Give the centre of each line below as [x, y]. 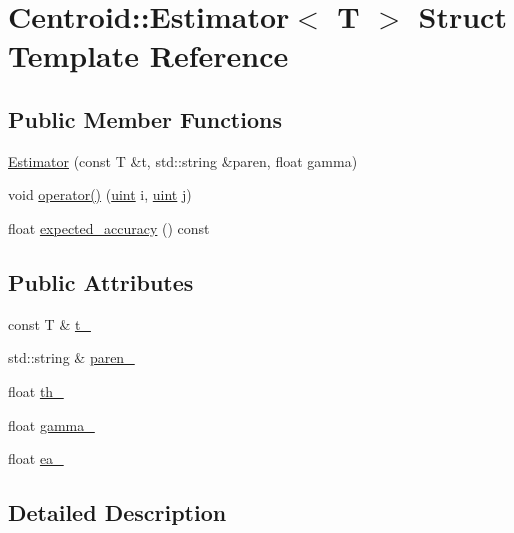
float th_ [36, 390]
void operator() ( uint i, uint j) [100, 194]
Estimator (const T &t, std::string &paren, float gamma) [183, 160]
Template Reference [148, 55]
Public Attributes [101, 281]
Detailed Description [117, 512]
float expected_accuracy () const [109, 227]
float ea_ [36, 458]
